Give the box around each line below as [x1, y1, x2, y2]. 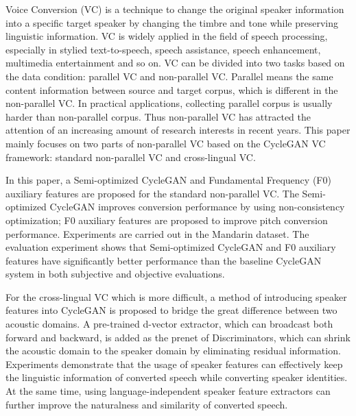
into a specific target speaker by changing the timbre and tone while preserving [5, 15, 338, 29]
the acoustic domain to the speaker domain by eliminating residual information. [5, 343, 341, 358]
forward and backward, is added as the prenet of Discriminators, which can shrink [5, 330, 351, 344]
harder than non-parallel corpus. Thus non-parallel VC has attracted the [5, 109, 311, 123]
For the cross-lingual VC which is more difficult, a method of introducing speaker [5, 289, 347, 304]
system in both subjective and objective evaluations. [5, 267, 225, 281]
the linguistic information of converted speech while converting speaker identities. [5, 370, 348, 384]
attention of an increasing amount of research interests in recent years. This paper [5, 123, 351, 137]
